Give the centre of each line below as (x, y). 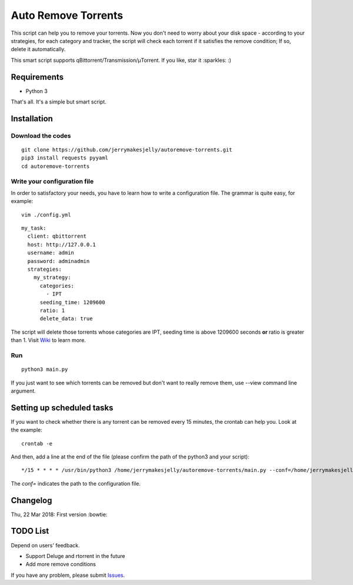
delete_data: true (66, 319)
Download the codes (41, 135)
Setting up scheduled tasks (62, 408)
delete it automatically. (38, 49)
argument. (24, 391)
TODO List (30, 531)
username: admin (51, 253)
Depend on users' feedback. (45, 545)
